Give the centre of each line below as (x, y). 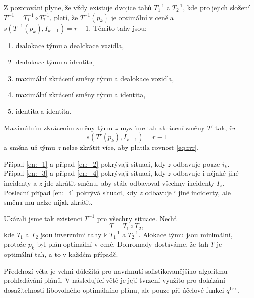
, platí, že (64, 17)
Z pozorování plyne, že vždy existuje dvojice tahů (78, 7)
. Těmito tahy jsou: (118, 28)
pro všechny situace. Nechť (137, 218)
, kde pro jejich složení (216, 7)
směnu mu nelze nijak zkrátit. (48, 202)
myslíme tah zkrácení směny (162, 127)
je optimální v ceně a (142, 17)
